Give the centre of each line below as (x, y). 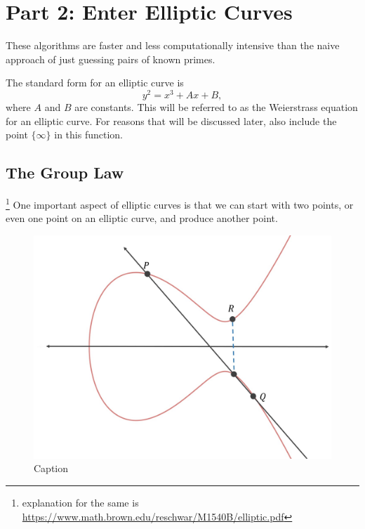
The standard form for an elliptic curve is (95, 83)
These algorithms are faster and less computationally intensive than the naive (173, 45)
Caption (51, 468)
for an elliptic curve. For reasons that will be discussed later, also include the (171, 120)
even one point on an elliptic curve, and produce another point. (142, 218)
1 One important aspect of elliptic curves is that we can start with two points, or (180, 203)
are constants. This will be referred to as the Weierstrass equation (216, 106)
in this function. (88, 135)
